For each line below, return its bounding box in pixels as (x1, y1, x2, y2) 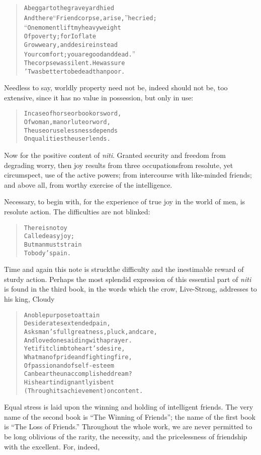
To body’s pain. (24, 249, 71, 257)
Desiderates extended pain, (24, 320, 111, 327)
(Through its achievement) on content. (24, 387, 143, 394)
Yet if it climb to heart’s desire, (24, 345, 125, 353)
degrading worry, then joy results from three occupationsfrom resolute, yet (4, 159, 233, 170)
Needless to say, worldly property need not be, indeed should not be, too (4, 82, 228, 93)
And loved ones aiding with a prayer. (24, 336, 132, 344)
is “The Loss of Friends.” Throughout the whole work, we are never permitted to (4, 421, 252, 432)
